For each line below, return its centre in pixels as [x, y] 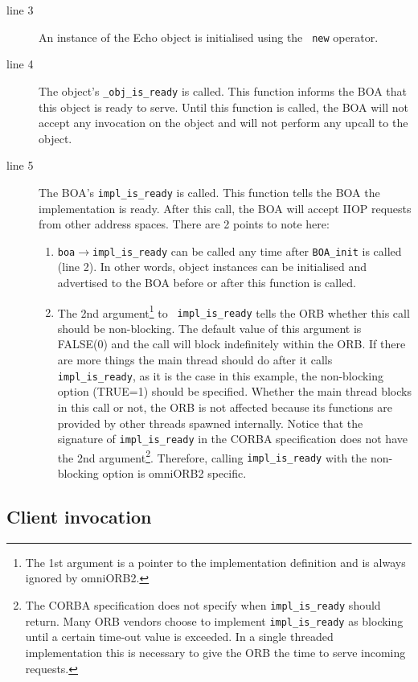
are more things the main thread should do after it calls [195, 360]
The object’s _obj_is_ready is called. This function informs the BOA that [223, 90]
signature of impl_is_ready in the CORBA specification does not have [232, 439]
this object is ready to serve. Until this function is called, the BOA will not [223, 107]
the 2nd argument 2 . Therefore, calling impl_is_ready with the [212, 456]
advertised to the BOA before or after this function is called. [207, 282]
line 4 [20, 64]
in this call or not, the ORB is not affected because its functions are [225, 407]
